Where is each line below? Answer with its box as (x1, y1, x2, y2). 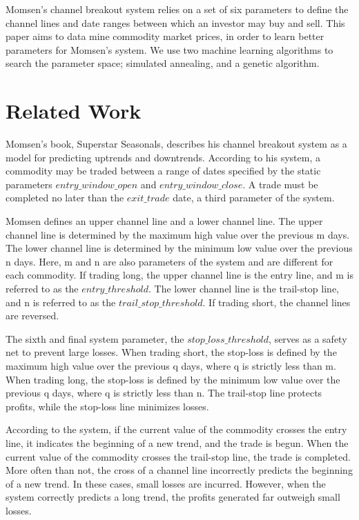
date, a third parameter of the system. (173, 190, 335, 205)
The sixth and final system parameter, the (6, 331, 184, 346)
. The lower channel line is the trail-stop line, (148, 281, 339, 296)
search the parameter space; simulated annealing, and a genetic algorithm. (6, 56, 320, 70)
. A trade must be (242, 177, 318, 191)
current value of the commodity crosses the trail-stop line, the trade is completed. (6, 449, 351, 463)
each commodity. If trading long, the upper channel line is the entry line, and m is (6, 268, 353, 282)
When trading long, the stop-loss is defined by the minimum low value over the (6, 372, 340, 386)
